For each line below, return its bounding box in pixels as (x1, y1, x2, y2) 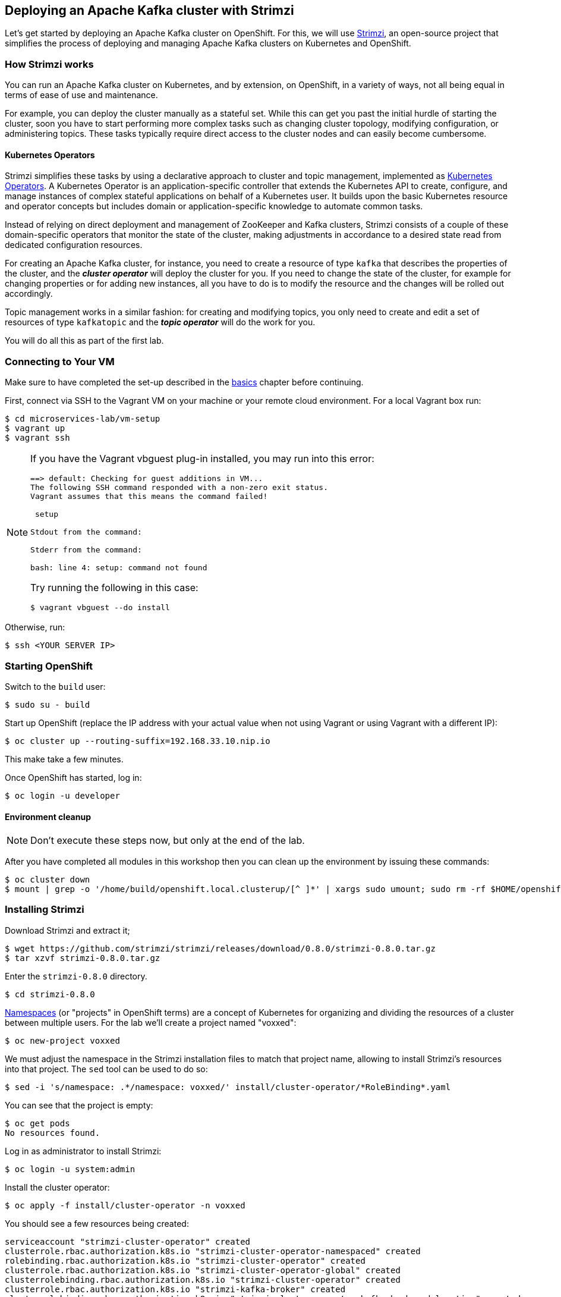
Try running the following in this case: (30, 582, 198, 594)
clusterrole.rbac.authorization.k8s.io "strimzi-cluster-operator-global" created (5, 1265, 401, 1275)
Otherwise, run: (5, 622, 65, 633)
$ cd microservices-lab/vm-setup (5, 414, 160, 424)
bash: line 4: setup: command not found (30, 563, 207, 573)
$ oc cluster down (5, 875, 90, 885)
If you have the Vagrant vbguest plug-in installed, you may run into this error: (30, 453, 374, 465)
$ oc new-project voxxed (5, 1035, 120, 1045)
